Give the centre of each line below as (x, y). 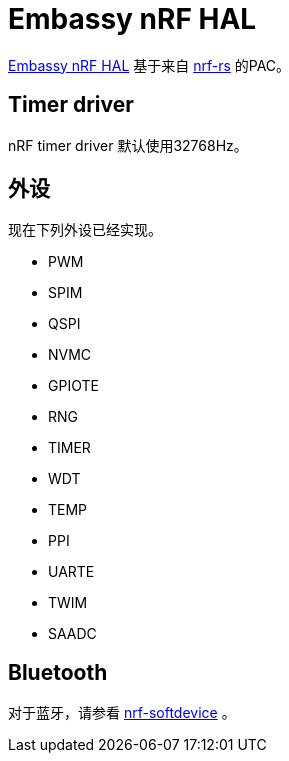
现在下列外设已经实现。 (85, 230)
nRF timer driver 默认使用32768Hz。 (128, 145)
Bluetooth (58, 672)
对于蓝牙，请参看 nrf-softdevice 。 (122, 713)
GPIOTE (73, 386)
